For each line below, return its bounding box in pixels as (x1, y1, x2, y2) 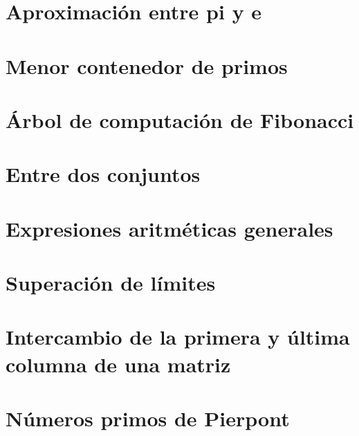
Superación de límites (6, 269, 216, 297)
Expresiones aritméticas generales (6, 214, 333, 242)
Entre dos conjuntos (6, 160, 201, 188)
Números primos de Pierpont (6, 404, 290, 432)
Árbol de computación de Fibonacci (6, 105, 354, 134)
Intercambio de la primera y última (6, 323, 350, 351)
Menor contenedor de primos (6, 51, 288, 80)
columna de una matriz (6, 349, 231, 378)
